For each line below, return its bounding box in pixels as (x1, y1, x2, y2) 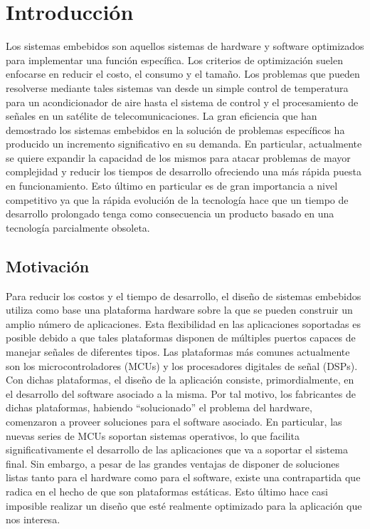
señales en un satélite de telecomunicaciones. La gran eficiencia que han (6, 108, 317, 123)
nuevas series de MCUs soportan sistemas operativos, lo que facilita (6, 428, 300, 443)
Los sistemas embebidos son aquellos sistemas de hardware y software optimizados (6, 38, 364, 53)
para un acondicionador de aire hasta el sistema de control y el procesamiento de (6, 94, 359, 109)
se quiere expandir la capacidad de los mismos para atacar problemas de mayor (6, 150, 351, 165)
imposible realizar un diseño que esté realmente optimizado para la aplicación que (6, 498, 362, 513)
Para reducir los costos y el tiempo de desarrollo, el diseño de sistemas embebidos (6, 288, 361, 303)
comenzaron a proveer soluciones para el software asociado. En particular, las (6, 414, 342, 428)
